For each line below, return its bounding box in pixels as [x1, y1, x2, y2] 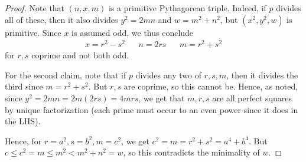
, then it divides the [226, 68, 298, 81]
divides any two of [135, 68, 201, 81]
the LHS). [5, 115, 41, 127]
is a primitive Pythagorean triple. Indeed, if [109, 2, 266, 14]
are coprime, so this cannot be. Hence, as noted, [123, 80, 298, 92]
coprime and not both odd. [31, 49, 129, 61]
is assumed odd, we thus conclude [71, 26, 194, 38]
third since [5, 80, 43, 92]
